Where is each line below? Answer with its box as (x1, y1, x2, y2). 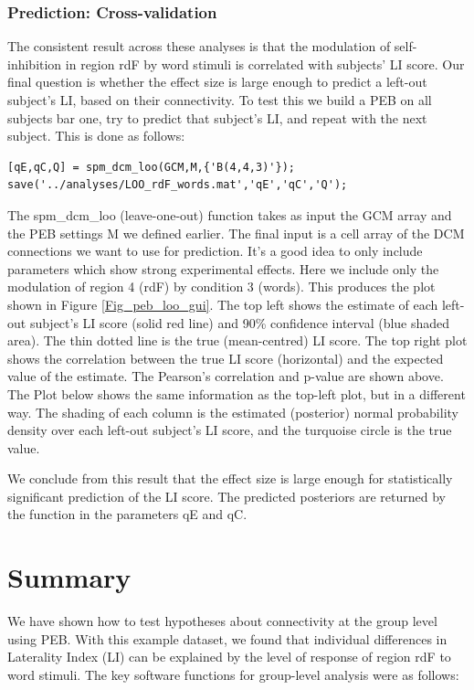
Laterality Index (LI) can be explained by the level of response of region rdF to (7, 647, 451, 666)
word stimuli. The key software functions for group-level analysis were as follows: (7, 664, 459, 684)
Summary (7, 558, 132, 596)
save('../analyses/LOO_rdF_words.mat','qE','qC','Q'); (7, 178, 348, 192)
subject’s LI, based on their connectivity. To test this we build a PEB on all (7, 90, 432, 109)
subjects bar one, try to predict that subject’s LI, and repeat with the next (7, 108, 427, 127)
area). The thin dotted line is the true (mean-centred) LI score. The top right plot (7, 331, 468, 350)
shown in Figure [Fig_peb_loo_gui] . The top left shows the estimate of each (7, 294, 438, 313)
